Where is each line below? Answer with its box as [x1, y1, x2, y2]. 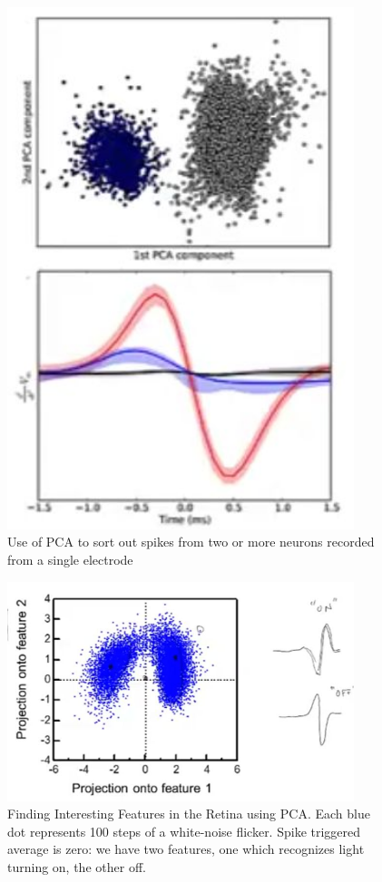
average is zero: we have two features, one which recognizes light [7, 839, 365, 858]
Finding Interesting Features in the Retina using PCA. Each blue [7, 804, 370, 823]
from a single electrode [7, 550, 133, 569]
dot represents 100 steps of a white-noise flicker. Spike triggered [7, 821, 361, 840]
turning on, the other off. [7, 857, 146, 876]
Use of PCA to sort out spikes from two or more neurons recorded [7, 532, 375, 551]
